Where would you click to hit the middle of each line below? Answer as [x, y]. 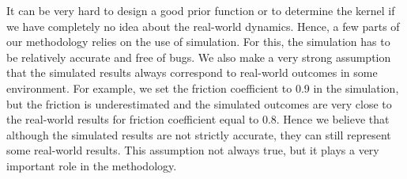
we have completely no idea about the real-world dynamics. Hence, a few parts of [203, 26]
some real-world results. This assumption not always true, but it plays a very [193, 150]
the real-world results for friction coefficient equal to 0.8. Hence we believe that [198, 119]
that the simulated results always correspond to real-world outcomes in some [192, 72]
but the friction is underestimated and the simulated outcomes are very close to [199, 103]
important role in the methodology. [92, 165]
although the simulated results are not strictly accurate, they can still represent [199, 134]
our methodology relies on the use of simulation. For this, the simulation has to [198, 42]
